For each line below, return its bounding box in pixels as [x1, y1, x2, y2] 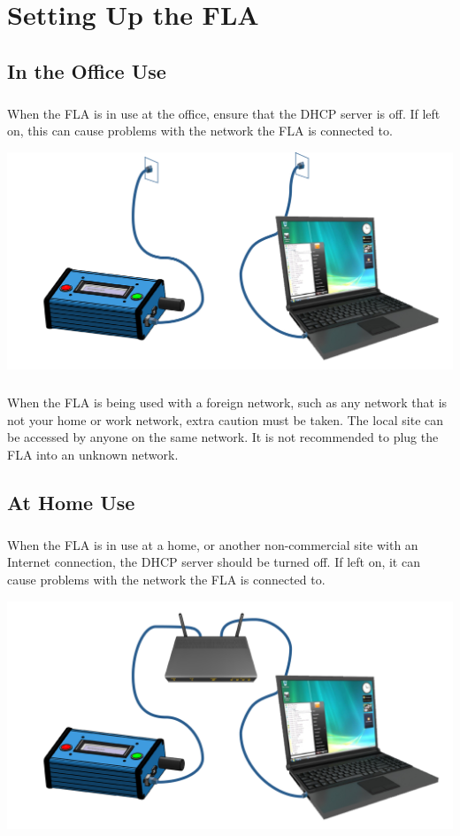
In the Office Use [7, 57, 166, 84]
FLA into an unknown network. [7, 445, 179, 464]
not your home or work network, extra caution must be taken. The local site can [7, 410, 444, 429]
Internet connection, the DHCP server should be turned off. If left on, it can [7, 553, 420, 571]
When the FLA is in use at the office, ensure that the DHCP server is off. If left [7, 104, 441, 122]
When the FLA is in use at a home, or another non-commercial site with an [7, 535, 418, 553]
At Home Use [7, 489, 135, 516]
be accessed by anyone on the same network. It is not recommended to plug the [7, 428, 439, 446]
